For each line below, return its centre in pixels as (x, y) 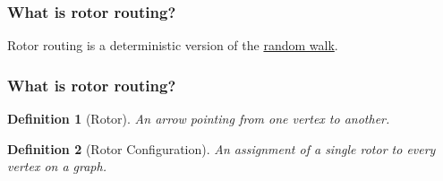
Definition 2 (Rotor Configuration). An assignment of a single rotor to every (221, 148)
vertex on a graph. (57, 166)
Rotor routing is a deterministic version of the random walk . (173, 45)
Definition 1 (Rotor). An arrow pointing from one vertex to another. (199, 119)
